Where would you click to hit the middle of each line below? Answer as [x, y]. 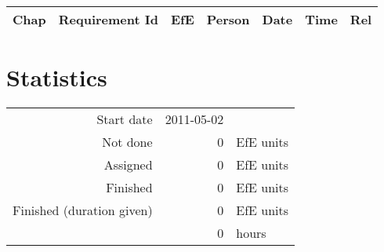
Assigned [128, 165]
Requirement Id [108, 19]
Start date [125, 119]
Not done [127, 142]
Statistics [57, 77]
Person [228, 19]
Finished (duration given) [83, 210]
